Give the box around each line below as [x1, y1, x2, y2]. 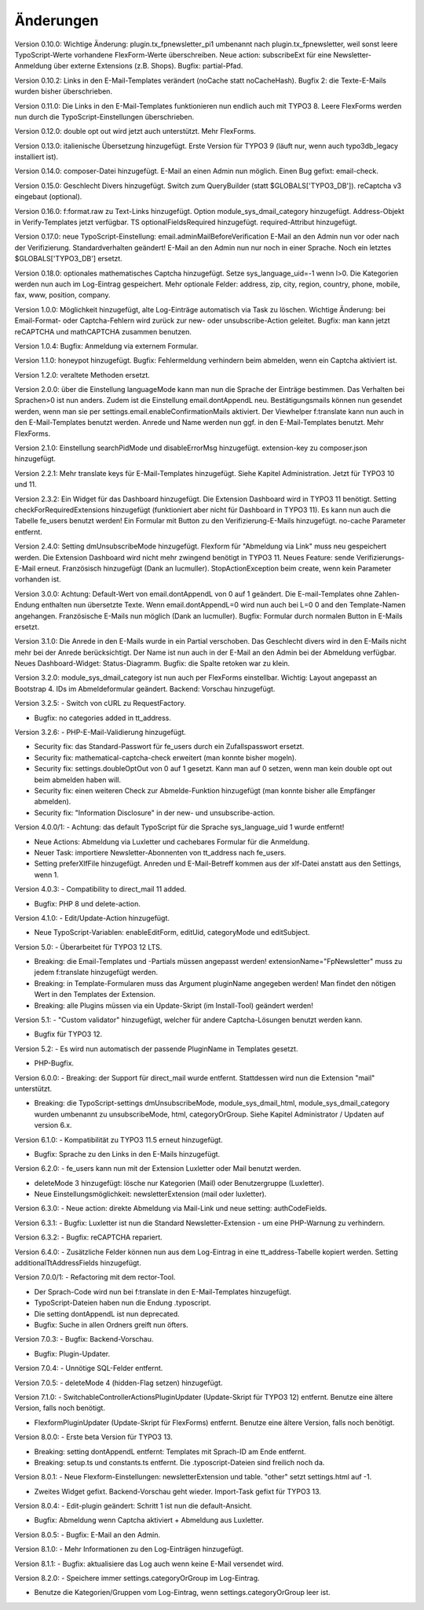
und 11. [14, 480, 37, 489]
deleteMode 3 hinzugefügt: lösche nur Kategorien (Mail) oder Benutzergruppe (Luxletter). [34, 1178, 325, 1187]
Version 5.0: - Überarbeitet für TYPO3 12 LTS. [14, 942, 163, 951]
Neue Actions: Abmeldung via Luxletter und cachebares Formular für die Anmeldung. [34, 836, 310, 846]
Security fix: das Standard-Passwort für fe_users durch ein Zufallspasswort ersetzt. [34, 742, 305, 751]
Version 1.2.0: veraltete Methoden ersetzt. [14, 370, 151, 379]
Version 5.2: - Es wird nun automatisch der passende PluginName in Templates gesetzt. [14, 1043, 298, 1054]
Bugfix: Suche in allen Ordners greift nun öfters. [34, 1320, 188, 1329]
